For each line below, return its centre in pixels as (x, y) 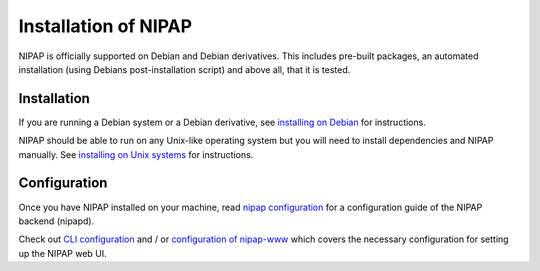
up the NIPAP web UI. (62, 253)
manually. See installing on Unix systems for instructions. (136, 154)
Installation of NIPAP (105, 26)
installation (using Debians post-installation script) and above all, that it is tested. (184, 69)
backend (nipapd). (56, 221)
